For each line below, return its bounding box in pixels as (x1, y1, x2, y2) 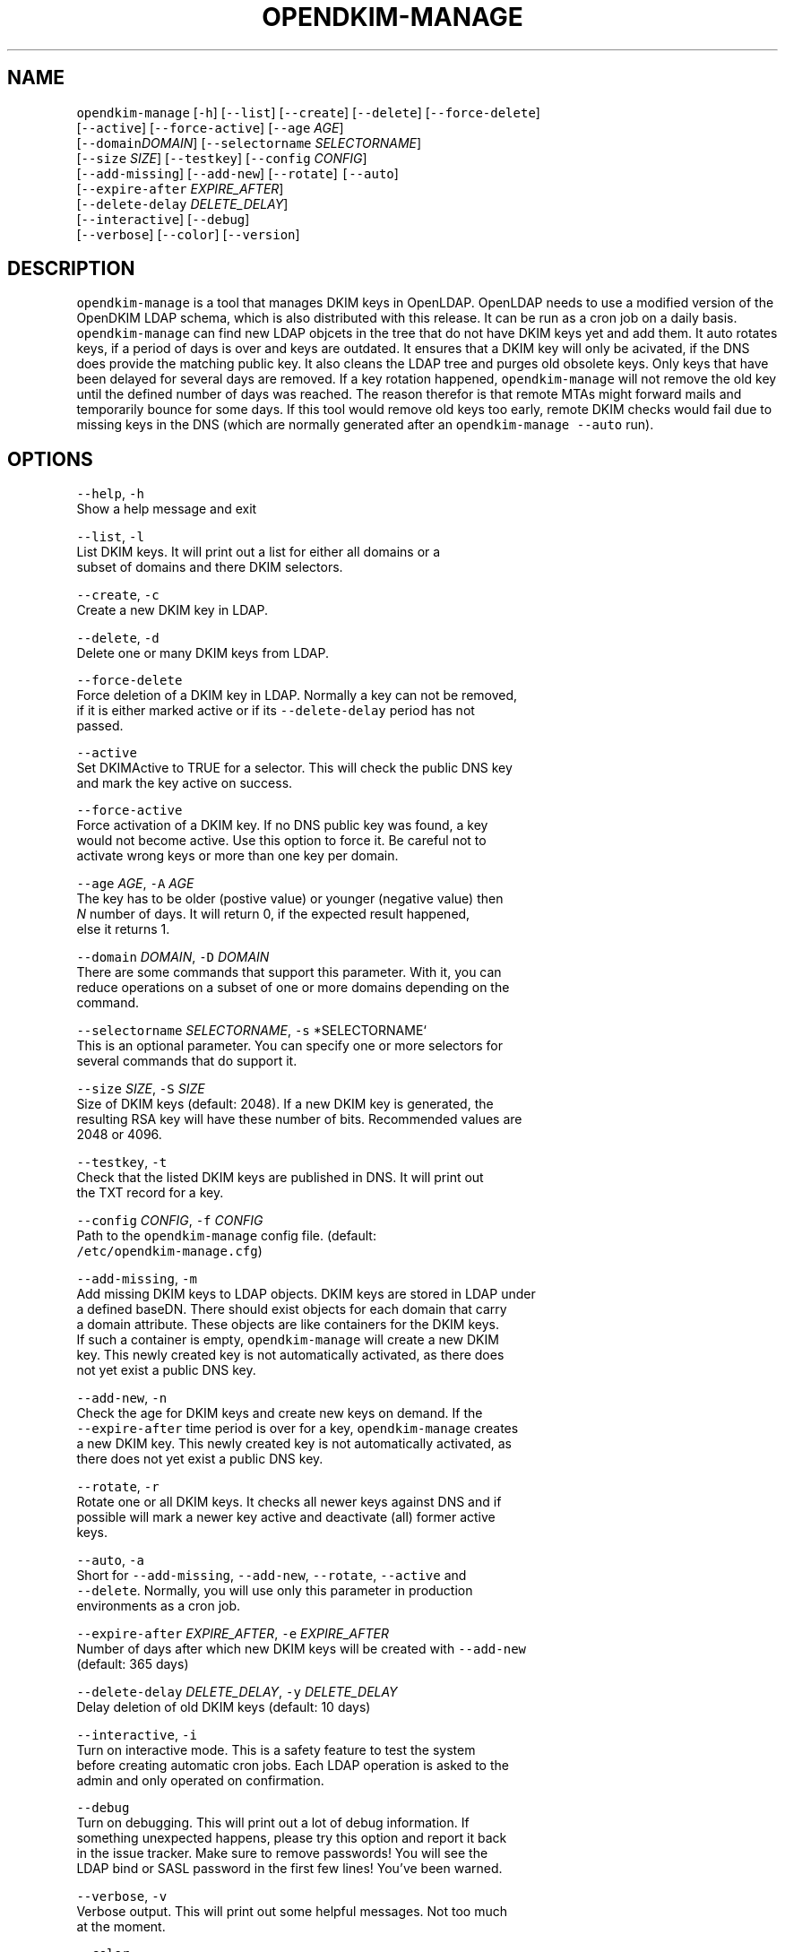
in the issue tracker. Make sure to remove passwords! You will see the (76, 1845, 488, 1861)
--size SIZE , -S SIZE (76, 1081, 205, 1097)
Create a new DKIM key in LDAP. (76, 602, 268, 618)
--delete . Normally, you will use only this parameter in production (76, 1583, 473, 1599)
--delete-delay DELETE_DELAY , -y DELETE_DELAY (76, 1684, 398, 1700)
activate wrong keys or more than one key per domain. (76, 848, 399, 864)
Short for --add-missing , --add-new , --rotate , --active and (76, 1568, 467, 1584)
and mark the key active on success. (76, 775, 293, 791)
